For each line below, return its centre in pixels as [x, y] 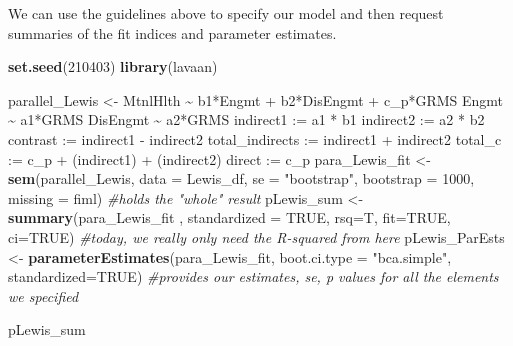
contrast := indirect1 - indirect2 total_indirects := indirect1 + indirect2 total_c [255, 138]
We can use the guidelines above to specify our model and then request [226, 13]
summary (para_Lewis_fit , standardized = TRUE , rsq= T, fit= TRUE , [229, 217]
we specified [43, 295]
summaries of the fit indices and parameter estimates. [172, 32]
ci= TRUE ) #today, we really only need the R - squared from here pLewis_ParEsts [256, 236]
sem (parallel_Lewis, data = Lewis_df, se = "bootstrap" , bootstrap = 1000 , [241, 178]
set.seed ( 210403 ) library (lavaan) [113, 66]
